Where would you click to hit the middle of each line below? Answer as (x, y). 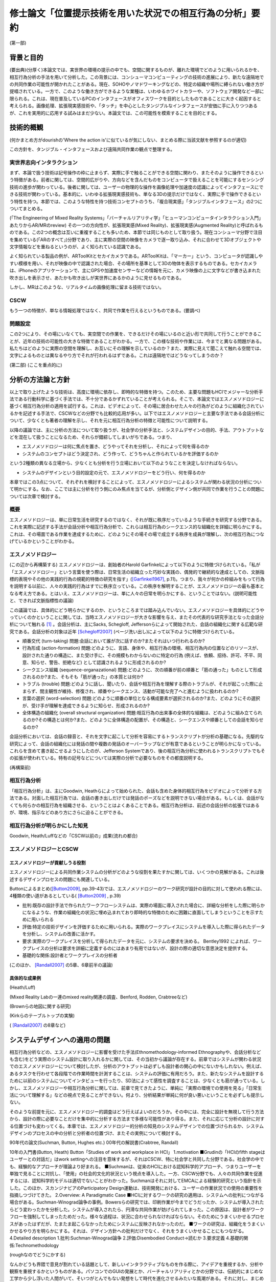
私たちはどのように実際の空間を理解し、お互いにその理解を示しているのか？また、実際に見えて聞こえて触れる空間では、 (137, 348)
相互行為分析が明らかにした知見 (49, 826)
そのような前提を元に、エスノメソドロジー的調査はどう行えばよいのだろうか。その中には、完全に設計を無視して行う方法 (137, 1111)
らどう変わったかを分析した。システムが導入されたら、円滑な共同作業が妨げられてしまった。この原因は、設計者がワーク (137, 1209)
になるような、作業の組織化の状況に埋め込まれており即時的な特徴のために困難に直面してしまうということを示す (141, 912)
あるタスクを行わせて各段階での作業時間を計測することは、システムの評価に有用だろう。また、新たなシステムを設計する (137, 1073)
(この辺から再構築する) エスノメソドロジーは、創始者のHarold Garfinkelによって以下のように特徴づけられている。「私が (135, 565)
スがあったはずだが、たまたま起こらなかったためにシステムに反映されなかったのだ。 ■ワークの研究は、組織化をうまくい (137, 1224)
